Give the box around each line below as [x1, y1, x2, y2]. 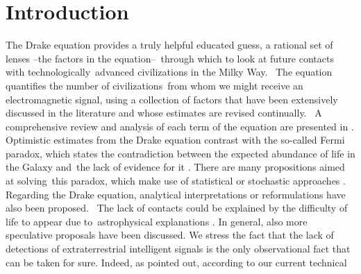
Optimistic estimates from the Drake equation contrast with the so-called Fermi [6, 132, 345, 147]
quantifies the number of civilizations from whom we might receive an [6, 78, 303, 92]
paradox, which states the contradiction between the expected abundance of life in [6, 146, 355, 160]
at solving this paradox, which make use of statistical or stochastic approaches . [6, 173, 346, 188]
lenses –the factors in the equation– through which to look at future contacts [6, 51, 334, 65]
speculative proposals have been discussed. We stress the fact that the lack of [6, 228, 334, 242]
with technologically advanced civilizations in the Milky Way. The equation [6, 65, 333, 79]
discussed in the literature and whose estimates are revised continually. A [6, 105, 322, 120]
